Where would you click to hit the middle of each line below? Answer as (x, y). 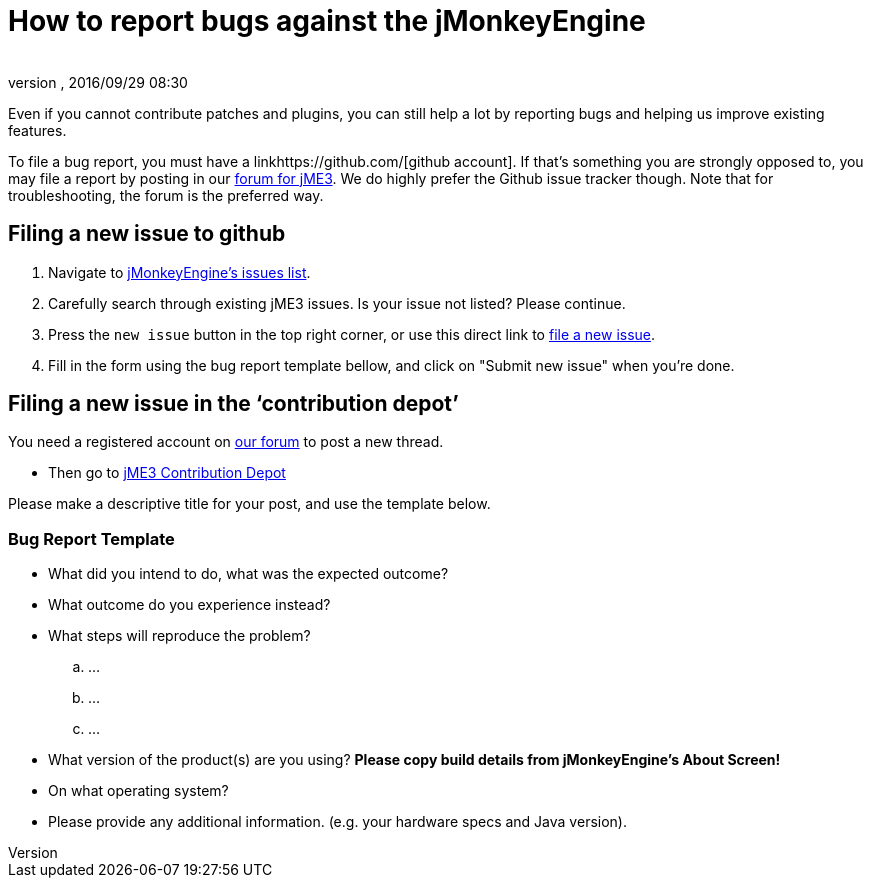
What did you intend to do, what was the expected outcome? (248, 574)
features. (37, 130)
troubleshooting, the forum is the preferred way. (166, 195)
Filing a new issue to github (147, 234)
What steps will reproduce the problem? (179, 636)
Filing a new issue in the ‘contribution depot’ (233, 404)
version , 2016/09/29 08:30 (98, 82)
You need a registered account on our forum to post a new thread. (226, 442)
